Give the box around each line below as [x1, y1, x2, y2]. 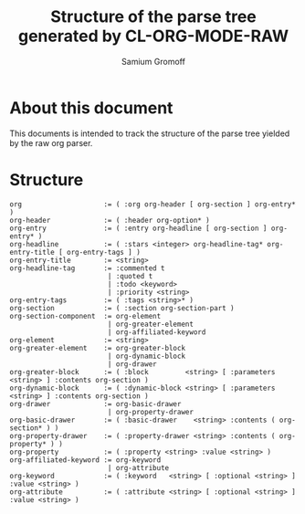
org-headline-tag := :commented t [9, 263, 166, 273]
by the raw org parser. [9, 137, 93, 148]
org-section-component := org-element [9, 311, 162, 320]
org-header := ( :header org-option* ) [9, 215, 210, 225]
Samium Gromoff [121, 56, 185, 67]
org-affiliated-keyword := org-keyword [9, 455, 162, 465]
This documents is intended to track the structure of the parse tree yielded [9, 128, 290, 139]
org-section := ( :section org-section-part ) [9, 303, 235, 312]
